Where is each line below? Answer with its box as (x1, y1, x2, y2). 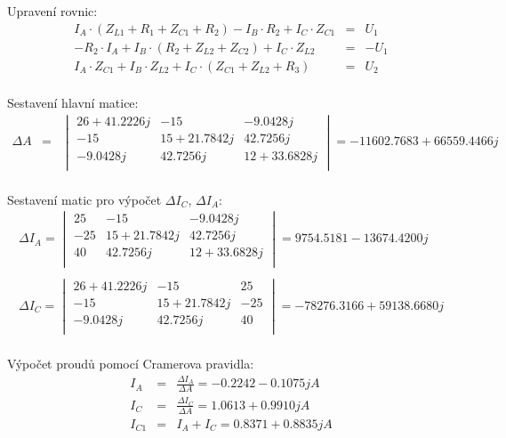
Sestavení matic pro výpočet (7, 190, 162, 208)
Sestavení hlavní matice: (7, 93, 139, 111)
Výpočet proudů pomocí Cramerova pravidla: (7, 353, 254, 372)
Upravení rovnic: (7, 2, 98, 20)
